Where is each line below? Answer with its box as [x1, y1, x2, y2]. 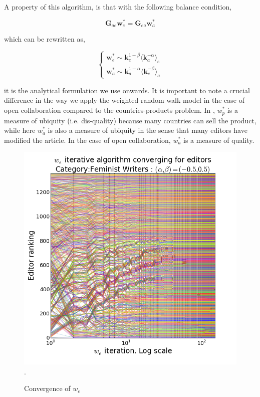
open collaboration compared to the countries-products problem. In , [4, 105, 215, 115]
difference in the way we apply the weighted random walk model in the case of [4, 95, 244, 105]
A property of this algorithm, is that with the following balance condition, [4, 2, 232, 12]
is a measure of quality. [183, 134, 254, 145]
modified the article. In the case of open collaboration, [4, 134, 171, 145]
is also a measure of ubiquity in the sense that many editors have [48, 125, 247, 135]
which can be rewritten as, [4, 34, 85, 44]
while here [4, 125, 36, 135]
